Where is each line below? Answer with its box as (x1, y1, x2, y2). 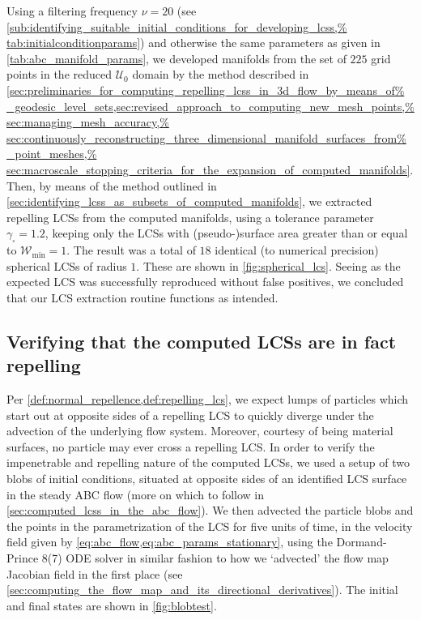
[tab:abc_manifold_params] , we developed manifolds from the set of (6, 49, 347, 66)
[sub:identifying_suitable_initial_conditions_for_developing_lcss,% (6, 18, 347, 35)
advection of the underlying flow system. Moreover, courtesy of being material (6, 422, 393, 439)
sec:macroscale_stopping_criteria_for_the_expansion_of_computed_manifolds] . (6, 160, 414, 177)
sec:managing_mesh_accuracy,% (6, 113, 169, 130)
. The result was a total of (66, 242, 196, 259)
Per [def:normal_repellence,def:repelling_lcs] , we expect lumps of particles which (6, 391, 409, 408)
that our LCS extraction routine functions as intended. (6, 289, 279, 306)
